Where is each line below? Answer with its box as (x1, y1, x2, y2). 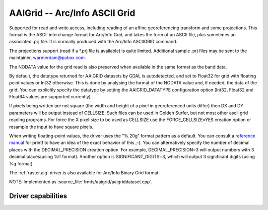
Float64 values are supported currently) (9, 94, 91, 100)
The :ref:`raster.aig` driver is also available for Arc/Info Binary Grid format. (9, 169, 160, 176)
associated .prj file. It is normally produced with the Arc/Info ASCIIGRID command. (9, 39, 178, 45)
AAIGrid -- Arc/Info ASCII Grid (9, 7, 135, 18)
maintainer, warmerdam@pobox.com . (9, 55, 86, 61)
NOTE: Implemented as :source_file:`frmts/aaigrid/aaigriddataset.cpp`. (9, 179, 153, 185)
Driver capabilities (9, 192, 67, 201)
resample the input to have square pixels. (9, 124, 94, 130)
